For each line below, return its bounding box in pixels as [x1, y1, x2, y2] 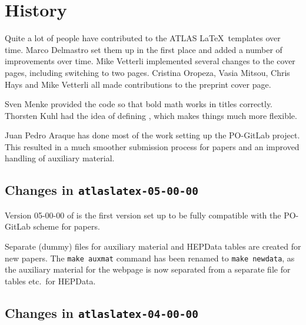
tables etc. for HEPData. [5, 274, 96, 287]
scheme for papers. [33, 220, 100, 233]
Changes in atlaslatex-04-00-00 [5, 303, 199, 321]
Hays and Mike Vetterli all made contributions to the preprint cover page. [5, 78, 271, 90]
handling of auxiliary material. [5, 152, 115, 164]
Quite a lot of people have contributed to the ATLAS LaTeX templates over [5, 32, 281, 44]
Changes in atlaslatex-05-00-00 [5, 181, 199, 199]
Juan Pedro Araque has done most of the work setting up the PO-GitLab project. [5, 129, 300, 141]
